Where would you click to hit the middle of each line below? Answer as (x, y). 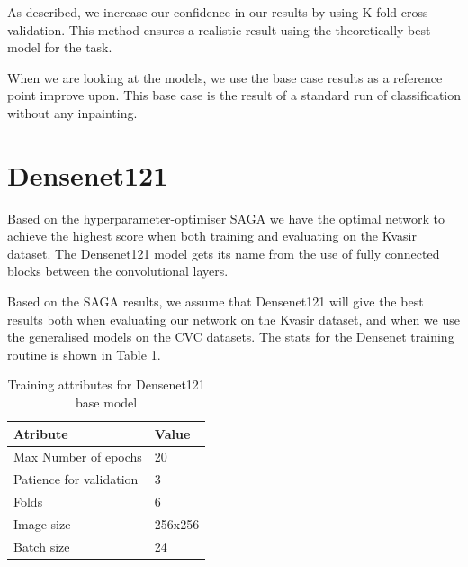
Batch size (42, 546)
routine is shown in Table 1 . (84, 354)
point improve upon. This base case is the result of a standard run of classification (234, 95)
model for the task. (60, 47)
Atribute (41, 433)
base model (107, 402)
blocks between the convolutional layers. (118, 271)
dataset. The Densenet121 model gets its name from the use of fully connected (224, 253)
